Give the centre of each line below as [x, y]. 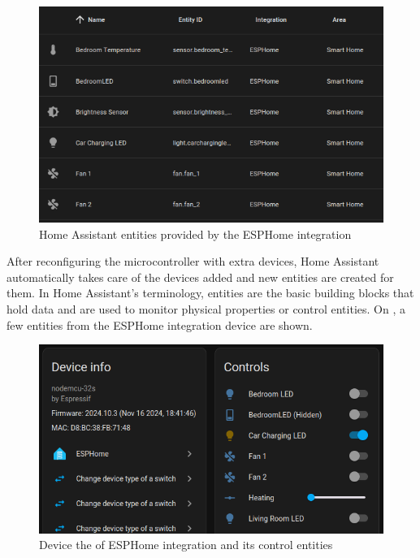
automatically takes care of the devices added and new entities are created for [200, 277]
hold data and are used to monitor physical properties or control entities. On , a [206, 309]
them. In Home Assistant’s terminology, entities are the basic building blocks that [210, 293]
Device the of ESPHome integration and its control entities [186, 545]
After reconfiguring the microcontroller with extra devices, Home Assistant [193, 261]
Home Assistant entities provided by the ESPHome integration [195, 234]
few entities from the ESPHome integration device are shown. [160, 324]
